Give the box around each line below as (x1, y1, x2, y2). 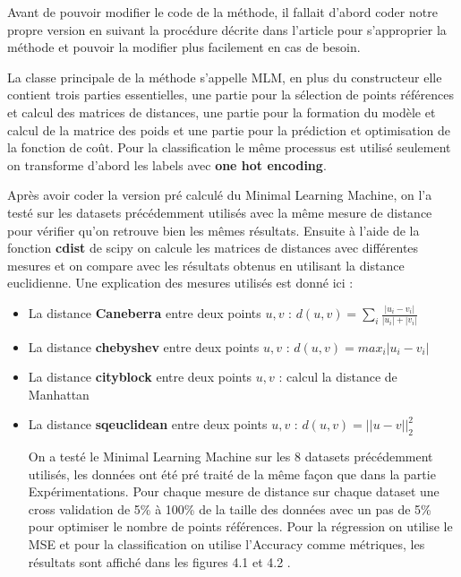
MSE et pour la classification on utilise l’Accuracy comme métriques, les (28, 535, 425, 554)
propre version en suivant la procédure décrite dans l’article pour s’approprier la (7, 20, 447, 39)
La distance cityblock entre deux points (28, 367, 252, 386)
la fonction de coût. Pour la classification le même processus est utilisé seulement (7, 138, 451, 157)
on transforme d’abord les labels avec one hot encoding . (7, 155, 327, 174)
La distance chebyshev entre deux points (28, 337, 260, 356)
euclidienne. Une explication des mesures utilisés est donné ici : (7, 273, 354, 292)
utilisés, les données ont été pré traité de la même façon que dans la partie (28, 464, 436, 483)
